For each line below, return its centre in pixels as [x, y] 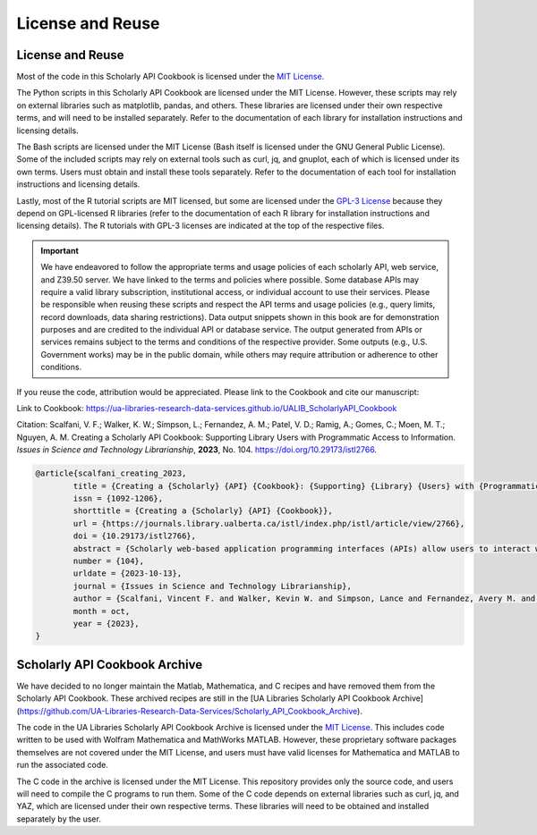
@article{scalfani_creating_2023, [111, 473]
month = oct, [102, 611]
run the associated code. [63, 765]
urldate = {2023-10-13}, [128, 574]
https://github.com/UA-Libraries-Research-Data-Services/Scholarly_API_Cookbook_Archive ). [191, 711]
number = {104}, [109, 561]
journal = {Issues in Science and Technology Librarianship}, [213, 586]
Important [60, 250]
